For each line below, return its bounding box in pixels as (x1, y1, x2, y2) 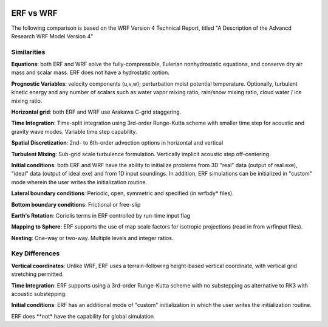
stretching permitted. (11, 270, 64, 278)
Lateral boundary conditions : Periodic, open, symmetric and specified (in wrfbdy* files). (11, 190, 234, 197)
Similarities (11, 47, 46, 56)
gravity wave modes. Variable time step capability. (11, 128, 137, 135)
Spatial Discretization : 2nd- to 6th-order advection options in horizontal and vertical (11, 139, 224, 146)
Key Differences (11, 249, 60, 258)
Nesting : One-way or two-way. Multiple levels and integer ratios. (11, 234, 174, 241)
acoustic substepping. (11, 291, 67, 297)
